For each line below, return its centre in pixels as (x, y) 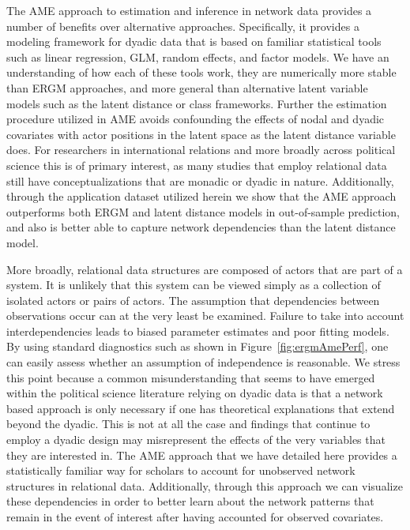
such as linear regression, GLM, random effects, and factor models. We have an (198, 56)
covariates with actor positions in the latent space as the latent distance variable (201, 134)
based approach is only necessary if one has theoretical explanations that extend (201, 408)
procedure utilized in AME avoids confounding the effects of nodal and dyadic (196, 119)
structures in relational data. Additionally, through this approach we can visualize (205, 485)
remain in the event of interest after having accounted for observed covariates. (195, 517)
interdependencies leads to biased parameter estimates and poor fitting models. (198, 331)
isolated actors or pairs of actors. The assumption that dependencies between (193, 300)
